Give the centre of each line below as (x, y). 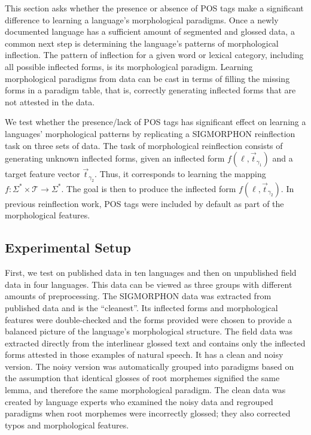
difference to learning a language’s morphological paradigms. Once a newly (142, 19)
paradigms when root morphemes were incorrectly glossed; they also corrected (148, 413)
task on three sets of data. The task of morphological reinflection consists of (144, 145)
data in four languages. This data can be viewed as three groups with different (149, 284)
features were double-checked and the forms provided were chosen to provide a (148, 319)
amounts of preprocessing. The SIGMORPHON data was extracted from (138, 296)
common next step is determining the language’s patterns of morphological (142, 43)
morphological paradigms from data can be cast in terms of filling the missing (147, 78)
